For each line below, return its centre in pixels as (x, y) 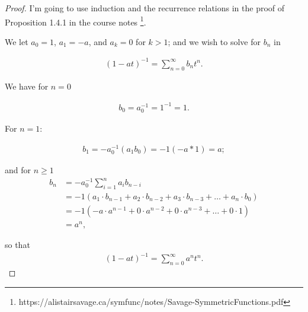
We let (17, 41)
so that (17, 244)
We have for (27, 86)
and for (18, 169)
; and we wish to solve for (214, 41)
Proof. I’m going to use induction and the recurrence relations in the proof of (145, 8)
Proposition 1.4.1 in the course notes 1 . (76, 21)
